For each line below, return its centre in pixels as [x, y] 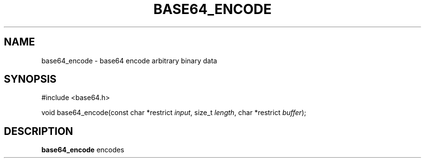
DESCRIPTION [39, 131]
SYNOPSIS [30, 79]
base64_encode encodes [83, 150]
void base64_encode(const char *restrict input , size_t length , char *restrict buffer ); [174, 113]
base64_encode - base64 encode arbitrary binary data [129, 60]
